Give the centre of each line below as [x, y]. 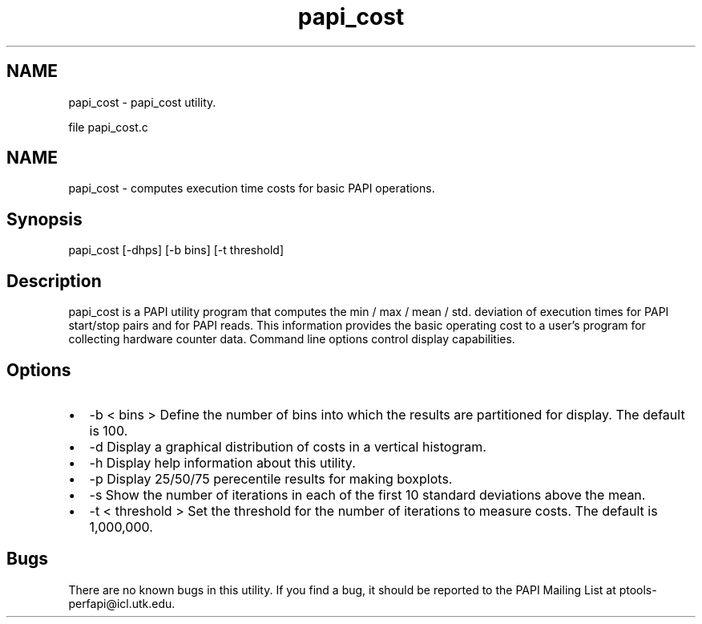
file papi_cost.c [108, 127]
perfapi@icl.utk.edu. [122, 603]
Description [54, 281]
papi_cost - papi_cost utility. [142, 102]
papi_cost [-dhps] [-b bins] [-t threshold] [176, 250]
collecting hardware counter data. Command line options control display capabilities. [292, 339]
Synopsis [44, 219]
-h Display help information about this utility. [222, 462]
